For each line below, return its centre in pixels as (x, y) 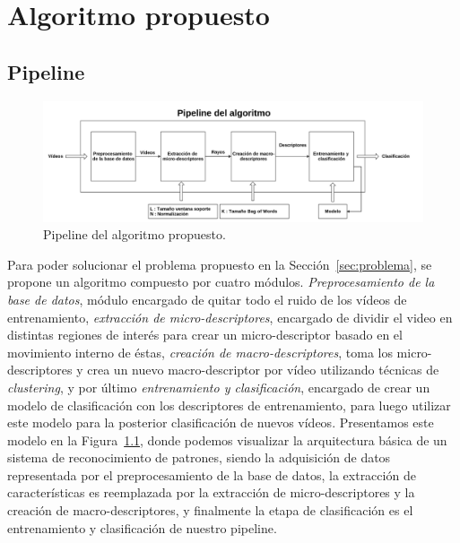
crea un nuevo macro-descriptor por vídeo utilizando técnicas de (263, 370)
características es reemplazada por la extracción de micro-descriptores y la (211, 492)
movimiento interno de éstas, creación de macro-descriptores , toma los (200, 352)
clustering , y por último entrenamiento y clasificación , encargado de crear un (219, 387)
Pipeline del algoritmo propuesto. (135, 234)
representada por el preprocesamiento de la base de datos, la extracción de (212, 474)
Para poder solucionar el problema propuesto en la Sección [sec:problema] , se (220, 264)
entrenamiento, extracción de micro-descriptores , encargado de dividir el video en (230, 317)
